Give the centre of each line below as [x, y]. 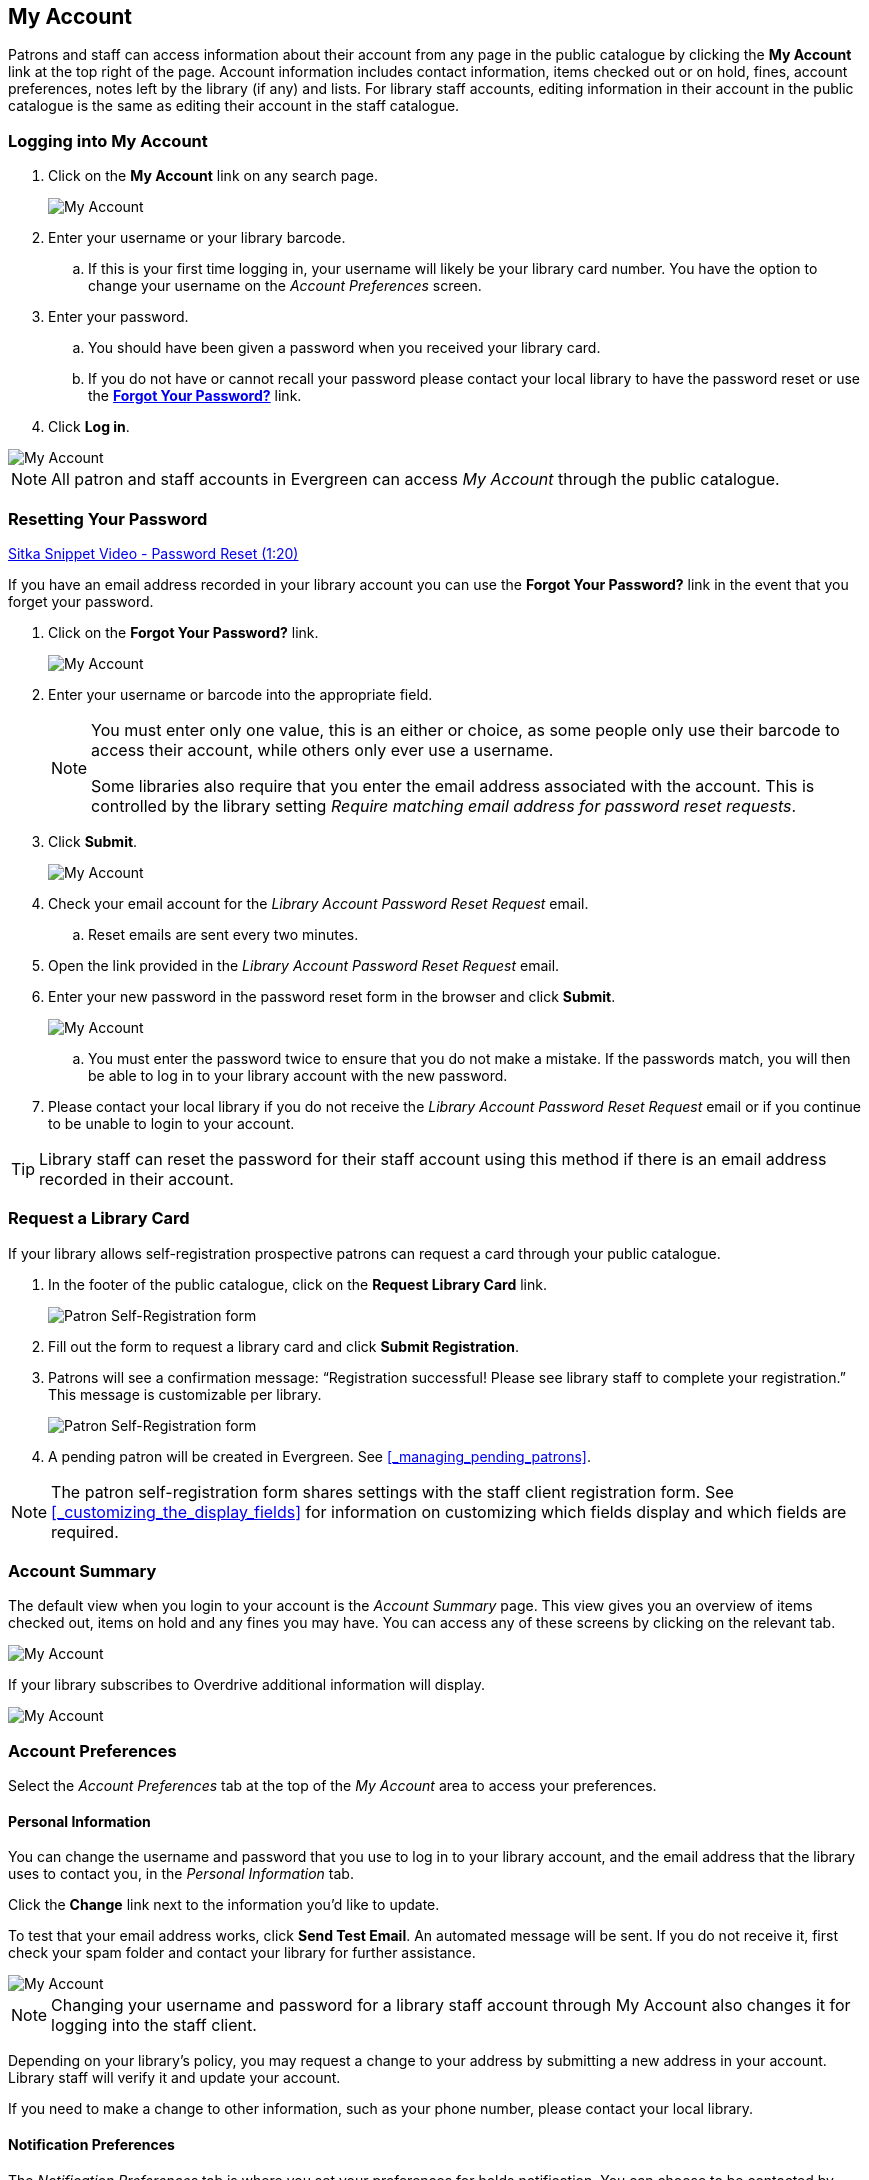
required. [85, 1531]
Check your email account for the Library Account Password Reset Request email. [318, 903]
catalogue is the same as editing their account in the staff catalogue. [234, 106]
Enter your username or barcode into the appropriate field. [240, 694]
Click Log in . [89, 427]
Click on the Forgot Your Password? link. [183, 632]
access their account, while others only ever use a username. [322, 749]
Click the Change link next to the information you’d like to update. [224, 1905]
